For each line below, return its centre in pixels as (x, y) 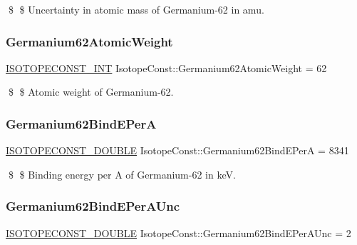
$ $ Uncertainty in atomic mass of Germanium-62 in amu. (136, 9)
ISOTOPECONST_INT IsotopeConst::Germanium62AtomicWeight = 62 (166, 67)
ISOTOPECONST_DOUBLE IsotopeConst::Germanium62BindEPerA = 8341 (177, 150)
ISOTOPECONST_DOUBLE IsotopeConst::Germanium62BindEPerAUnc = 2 (178, 232)
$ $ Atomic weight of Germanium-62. (91, 92)
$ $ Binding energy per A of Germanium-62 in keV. (122, 174)
